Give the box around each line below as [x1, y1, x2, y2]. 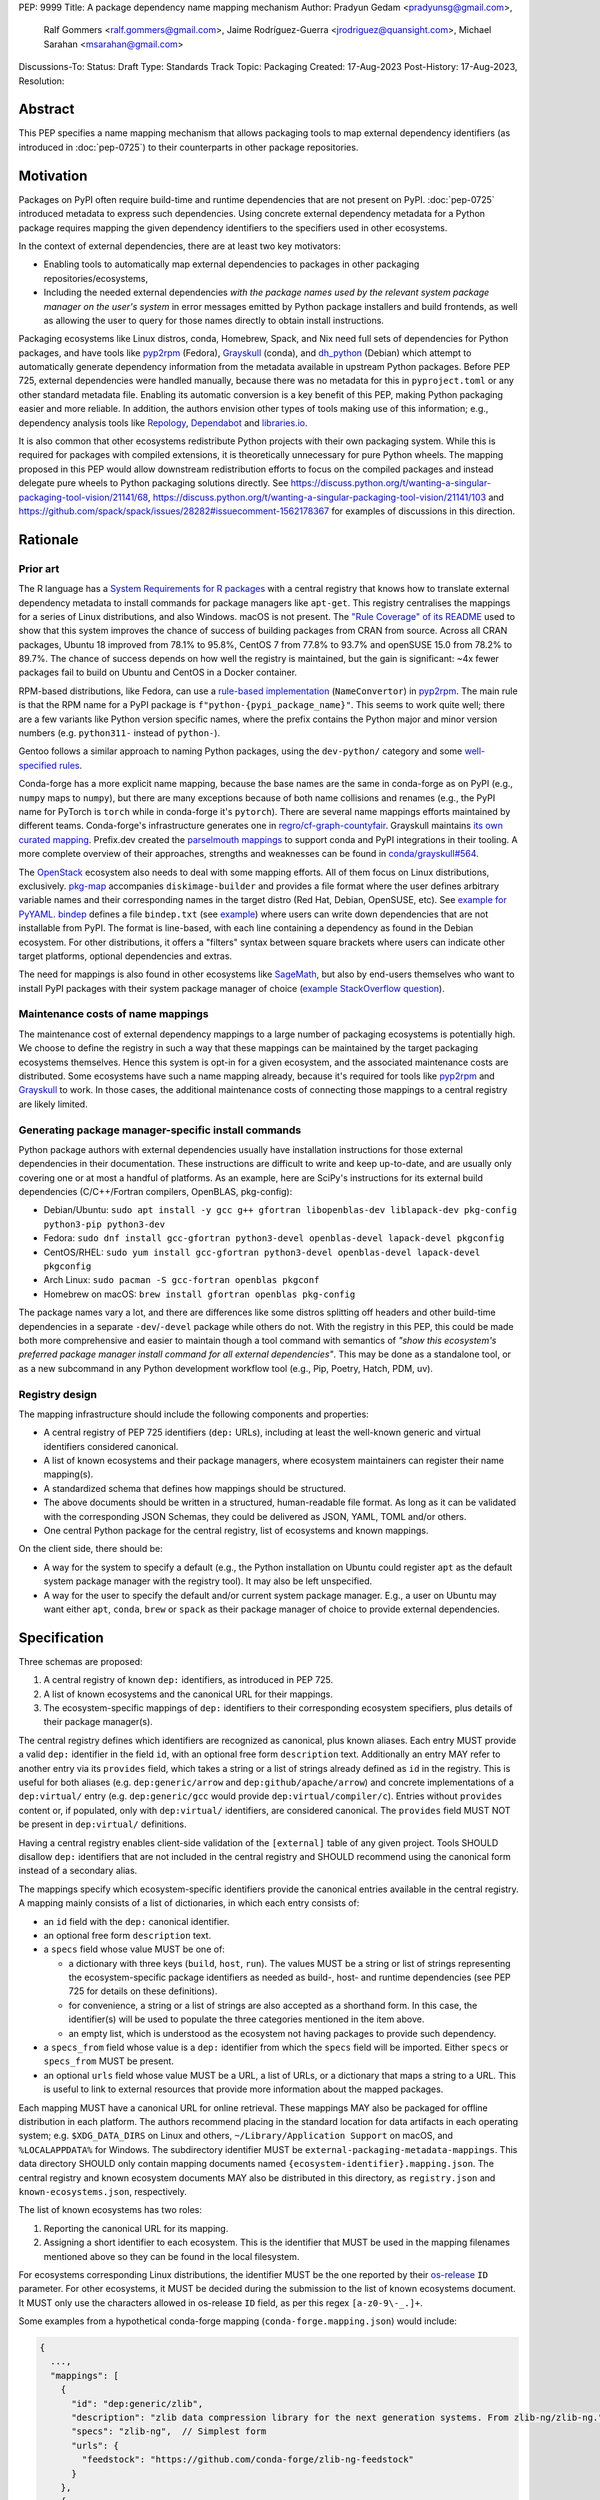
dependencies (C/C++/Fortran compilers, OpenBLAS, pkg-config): [18, 1186, 293, 1198]
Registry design [18, 1387, 98, 1401]
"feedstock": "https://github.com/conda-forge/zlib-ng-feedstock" [81, 2454, 415, 2465]
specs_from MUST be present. [43, 2055, 175, 2067]
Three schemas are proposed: [18, 1655, 144, 1667]
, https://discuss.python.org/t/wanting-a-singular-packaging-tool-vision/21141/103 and [147, 491, 505, 503]
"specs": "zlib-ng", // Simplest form [71, 2426, 267, 2437]
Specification [18, 1629, 104, 1646]
